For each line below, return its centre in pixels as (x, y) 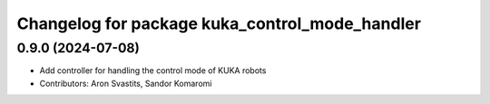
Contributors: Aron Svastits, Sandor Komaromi (126, 83)
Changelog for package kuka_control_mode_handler (219, 24)
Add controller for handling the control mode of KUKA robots (153, 71)
